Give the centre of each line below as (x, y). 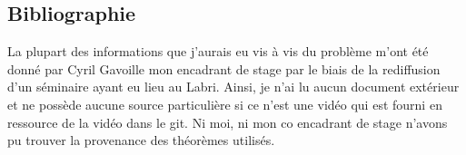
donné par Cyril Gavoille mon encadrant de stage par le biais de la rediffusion (224, 68)
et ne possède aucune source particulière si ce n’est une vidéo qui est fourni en (225, 104)
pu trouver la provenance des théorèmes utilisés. (141, 140)
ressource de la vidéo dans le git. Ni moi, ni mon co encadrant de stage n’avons (228, 122)
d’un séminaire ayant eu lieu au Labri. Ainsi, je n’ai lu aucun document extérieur (233, 87)
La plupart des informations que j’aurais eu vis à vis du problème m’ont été (218, 51)
